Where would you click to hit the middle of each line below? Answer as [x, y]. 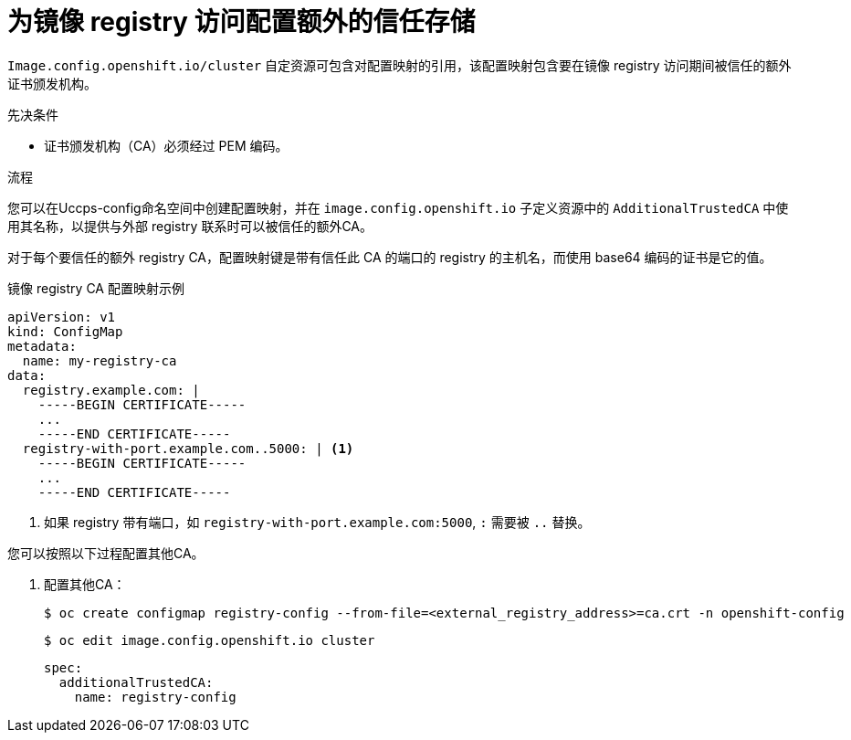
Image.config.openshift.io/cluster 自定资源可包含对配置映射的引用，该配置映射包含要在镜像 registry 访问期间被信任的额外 [399, 65]
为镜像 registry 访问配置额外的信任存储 [242, 22]
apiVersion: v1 [62, 317]
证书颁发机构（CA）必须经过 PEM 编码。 [166, 145]
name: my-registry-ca [100, 360]
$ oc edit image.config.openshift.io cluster [210, 640]
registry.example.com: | [111, 390]
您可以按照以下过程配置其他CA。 [106, 553]
